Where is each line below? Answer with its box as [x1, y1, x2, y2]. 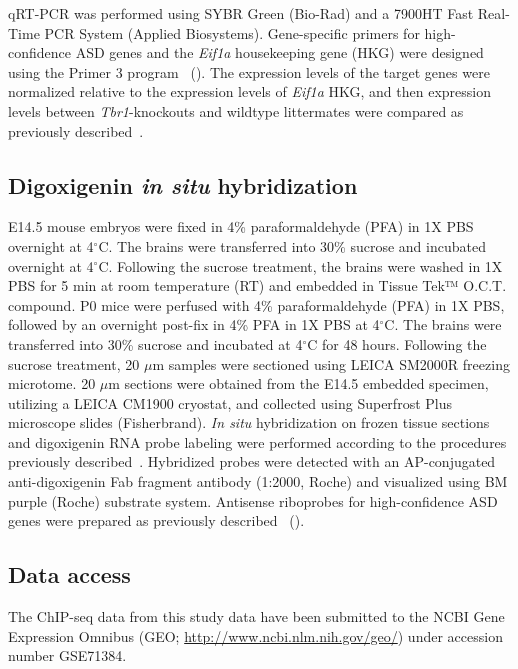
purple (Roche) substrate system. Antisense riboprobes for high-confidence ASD [8, 490, 498, 511]
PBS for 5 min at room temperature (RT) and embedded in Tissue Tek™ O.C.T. [8, 275, 507, 296]
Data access [8, 559, 131, 590]
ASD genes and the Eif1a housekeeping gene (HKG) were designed [75, 42, 484, 63]
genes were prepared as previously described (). [8, 510, 305, 531]
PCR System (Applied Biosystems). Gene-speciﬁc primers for [44, 22, 420, 43]
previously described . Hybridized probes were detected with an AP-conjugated [8, 451, 496, 472]
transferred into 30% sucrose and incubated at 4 [8, 333, 303, 354]
